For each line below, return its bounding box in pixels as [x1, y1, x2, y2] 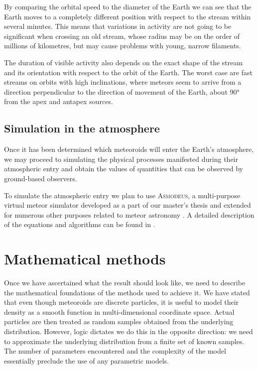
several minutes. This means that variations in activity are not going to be [4, 21, 232, 31]
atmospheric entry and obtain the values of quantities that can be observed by [4, 163, 243, 174]
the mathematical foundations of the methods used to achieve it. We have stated [4, 287, 250, 297]
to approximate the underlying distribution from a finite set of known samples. [4, 336, 245, 346]
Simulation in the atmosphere [4, 121, 160, 136]
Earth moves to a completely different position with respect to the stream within [4, 11, 251, 21]
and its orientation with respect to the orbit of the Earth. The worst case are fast [4, 67, 253, 77]
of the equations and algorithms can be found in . [4, 219, 155, 230]
